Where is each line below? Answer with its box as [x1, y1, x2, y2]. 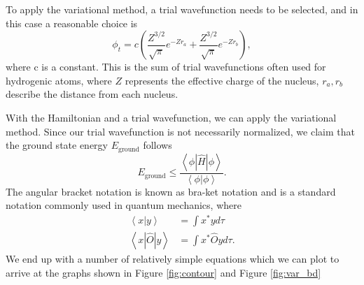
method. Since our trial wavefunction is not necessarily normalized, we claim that [6, 124, 355, 138]
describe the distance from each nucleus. [6, 87, 178, 101]
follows [143, 138, 172, 152]
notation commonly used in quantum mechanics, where [6, 198, 241, 212]
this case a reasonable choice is [6, 15, 138, 30]
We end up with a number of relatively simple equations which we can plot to [6, 251, 339, 265]
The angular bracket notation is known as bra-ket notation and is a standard [6, 184, 336, 198]
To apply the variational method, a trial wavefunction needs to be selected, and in [6, 2, 358, 16]
